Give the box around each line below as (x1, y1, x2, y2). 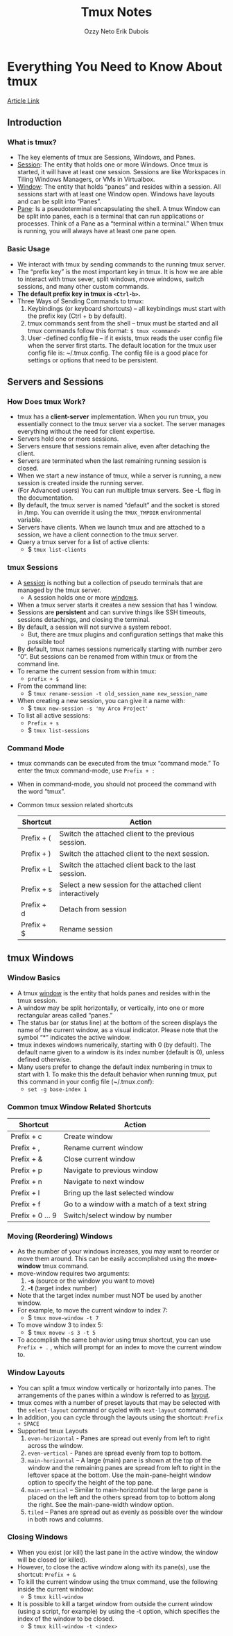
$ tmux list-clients (27, 546, 87, 554)
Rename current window (63, 1142, 144, 1152)
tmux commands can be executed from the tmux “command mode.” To (17, 759, 220, 767)
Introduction (7, 117, 62, 128)
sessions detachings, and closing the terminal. (17, 615, 150, 623)
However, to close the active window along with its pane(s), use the (17, 1562, 210, 1571)
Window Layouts (7, 1368, 65, 1378)
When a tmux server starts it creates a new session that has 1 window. (17, 600, 218, 609)
